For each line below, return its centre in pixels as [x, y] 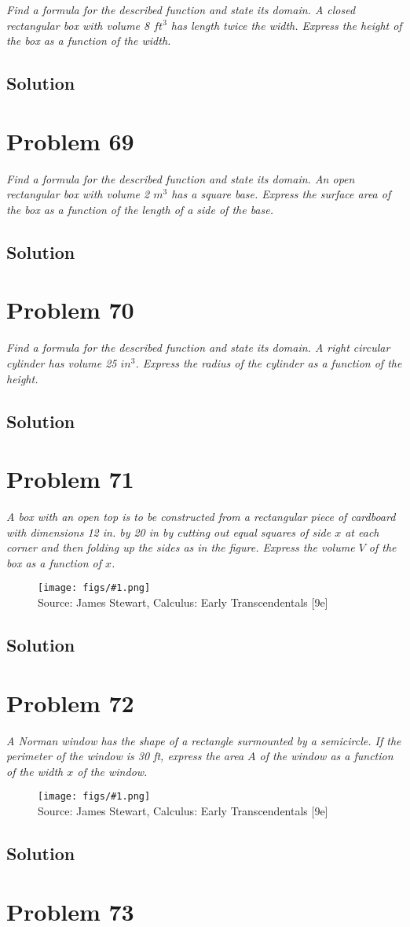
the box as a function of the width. [89, 41]
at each [362, 532]
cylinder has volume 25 [62, 362]
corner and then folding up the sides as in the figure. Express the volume [181, 547]
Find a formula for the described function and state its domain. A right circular [198, 347]
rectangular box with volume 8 [78, 25]
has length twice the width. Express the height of [286, 25]
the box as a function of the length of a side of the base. [140, 209]
